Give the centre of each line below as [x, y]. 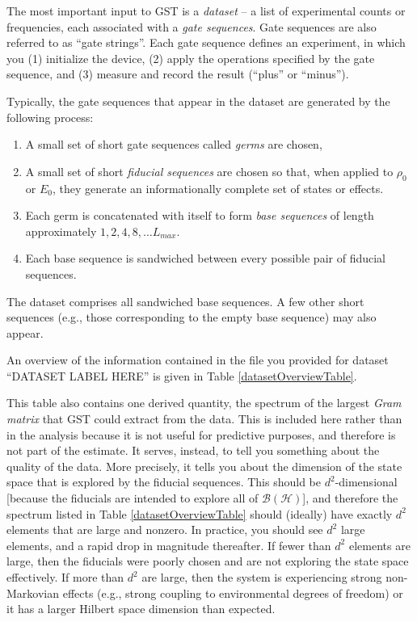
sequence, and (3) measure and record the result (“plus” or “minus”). [178, 74]
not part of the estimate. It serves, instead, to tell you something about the [193, 450]
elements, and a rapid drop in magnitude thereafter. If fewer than [169, 545]
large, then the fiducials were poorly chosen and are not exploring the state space [208, 561]
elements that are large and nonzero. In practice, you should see [165, 530]
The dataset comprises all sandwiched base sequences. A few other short [185, 301]
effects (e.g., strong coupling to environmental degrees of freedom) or [233, 593]
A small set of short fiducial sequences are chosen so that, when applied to [209, 171]
